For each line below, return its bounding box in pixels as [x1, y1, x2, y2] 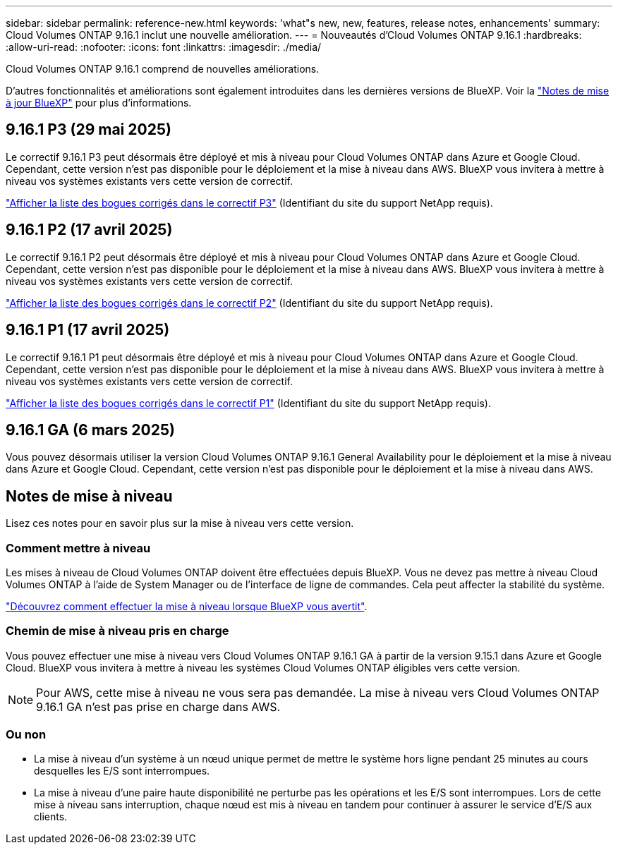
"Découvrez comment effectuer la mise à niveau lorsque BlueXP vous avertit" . [6, 600, 368, 612]
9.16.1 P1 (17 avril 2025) [6, 321, 170, 339]
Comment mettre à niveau [6, 540, 151, 555]
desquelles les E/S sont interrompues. [34, 765, 210, 777]
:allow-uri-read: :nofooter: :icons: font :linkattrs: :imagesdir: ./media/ [6, 41, 322, 53]
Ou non [6, 727, 47, 742]
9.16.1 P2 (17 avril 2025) [6, 221, 173, 239]
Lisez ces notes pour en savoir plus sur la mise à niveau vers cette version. [6, 517, 354, 530]
